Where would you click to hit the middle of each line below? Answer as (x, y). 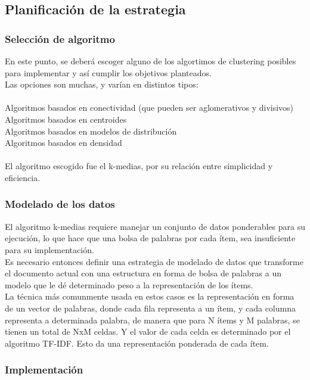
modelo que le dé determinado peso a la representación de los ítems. (129, 284)
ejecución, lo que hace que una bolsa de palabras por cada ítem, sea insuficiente (150, 238)
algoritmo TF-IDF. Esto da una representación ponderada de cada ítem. (137, 343)
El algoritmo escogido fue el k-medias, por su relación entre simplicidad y (139, 166)
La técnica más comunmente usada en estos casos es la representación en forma (150, 296)
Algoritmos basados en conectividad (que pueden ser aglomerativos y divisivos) (149, 108)
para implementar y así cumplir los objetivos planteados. (108, 72)
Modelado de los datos (60, 204)
